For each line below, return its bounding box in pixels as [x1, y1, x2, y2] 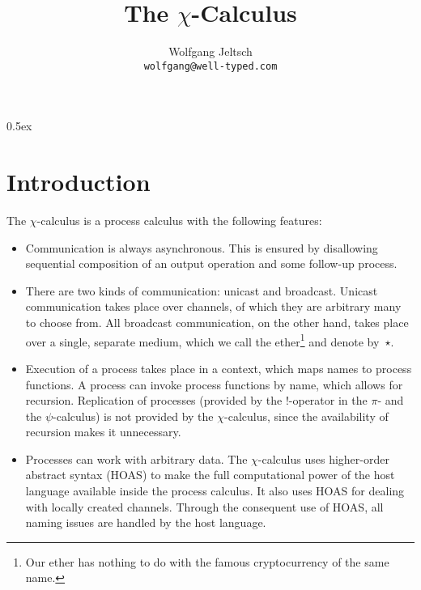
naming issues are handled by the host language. [25, 514, 266, 531]
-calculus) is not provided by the [53, 407, 214, 424]
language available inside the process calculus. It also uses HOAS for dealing [25, 482, 405, 499]
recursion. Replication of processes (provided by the [25, 392, 283, 409]
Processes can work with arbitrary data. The [25, 450, 248, 467]
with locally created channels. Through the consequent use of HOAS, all [25, 498, 384, 515]
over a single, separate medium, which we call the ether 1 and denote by [25, 330, 380, 350]
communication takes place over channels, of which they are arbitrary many [25, 298, 402, 315]
